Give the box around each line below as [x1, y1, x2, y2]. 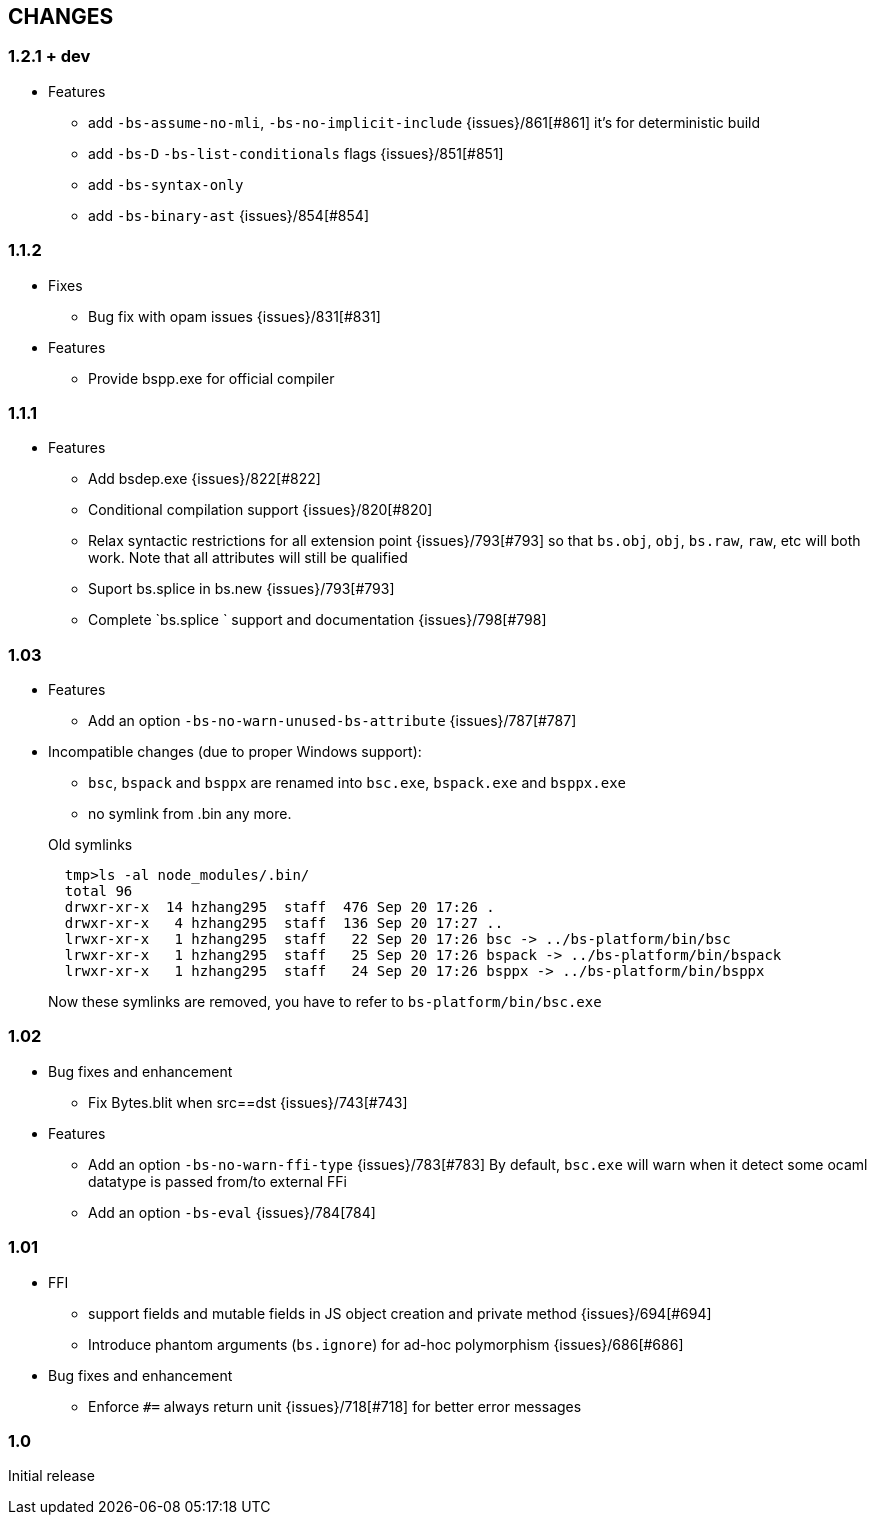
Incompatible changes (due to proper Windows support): [48, 743, 422, 761]
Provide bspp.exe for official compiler [88, 369, 335, 387]
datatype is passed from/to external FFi [88, 1172, 348, 1190]
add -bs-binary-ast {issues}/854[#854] [88, 206, 369, 224]
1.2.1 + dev [8, 46, 91, 67]
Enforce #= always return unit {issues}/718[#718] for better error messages [88, 1397, 582, 1415]
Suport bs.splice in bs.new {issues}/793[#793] [88, 580, 395, 598]
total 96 [64, 883, 133, 900]
